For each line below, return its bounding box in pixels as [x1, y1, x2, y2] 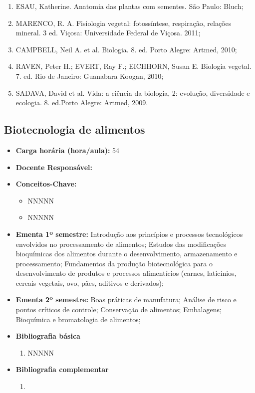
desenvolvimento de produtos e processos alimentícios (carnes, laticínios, [15, 268, 237, 278]
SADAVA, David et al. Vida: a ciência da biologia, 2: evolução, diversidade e [15, 87, 250, 98]
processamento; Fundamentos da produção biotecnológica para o [15, 258, 213, 268]
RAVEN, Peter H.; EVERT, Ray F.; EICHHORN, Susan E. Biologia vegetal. [15, 61, 252, 71]
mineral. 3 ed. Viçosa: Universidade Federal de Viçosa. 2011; [15, 27, 201, 38]
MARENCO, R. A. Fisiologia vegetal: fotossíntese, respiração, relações [15, 17, 232, 28]
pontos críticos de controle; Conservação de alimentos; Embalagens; [15, 304, 222, 315]
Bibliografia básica [15, 331, 80, 341]
